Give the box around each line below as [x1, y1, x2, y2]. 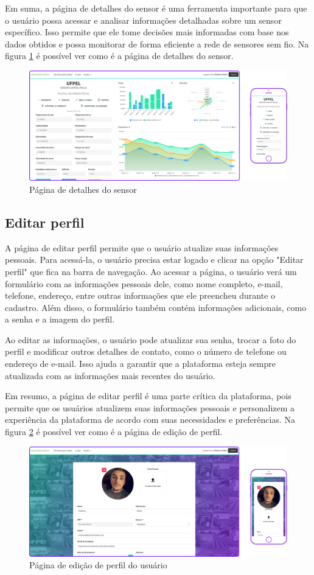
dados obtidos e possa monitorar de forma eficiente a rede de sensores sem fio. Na [5, 37, 309, 50]
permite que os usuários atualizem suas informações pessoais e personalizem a [5, 401, 295, 414]
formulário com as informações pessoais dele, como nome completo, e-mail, [5, 277, 283, 290]
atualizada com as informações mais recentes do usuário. [5, 369, 215, 382]
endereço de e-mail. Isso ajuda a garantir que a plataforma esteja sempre [5, 357, 276, 370]
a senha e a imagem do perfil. [5, 313, 115, 326]
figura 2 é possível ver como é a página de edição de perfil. [5, 425, 223, 438]
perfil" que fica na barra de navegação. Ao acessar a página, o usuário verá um [5, 265, 297, 277]
